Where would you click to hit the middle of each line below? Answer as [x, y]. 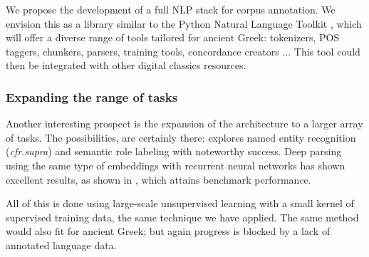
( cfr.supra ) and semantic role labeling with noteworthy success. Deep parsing [174, 151]
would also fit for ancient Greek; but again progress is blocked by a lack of [168, 231]
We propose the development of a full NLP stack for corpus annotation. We [171, 9]
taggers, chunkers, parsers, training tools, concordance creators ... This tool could [183, 51]
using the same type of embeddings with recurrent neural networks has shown [176, 165]
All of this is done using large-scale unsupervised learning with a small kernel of [180, 203]
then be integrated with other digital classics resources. [126, 65]
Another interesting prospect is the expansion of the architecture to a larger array [184, 124]
